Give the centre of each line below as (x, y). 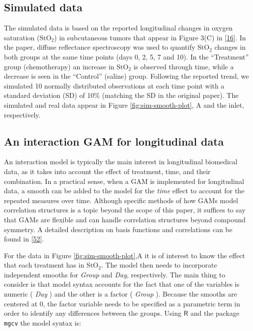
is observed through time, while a (183, 66)
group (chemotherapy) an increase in (59, 66)
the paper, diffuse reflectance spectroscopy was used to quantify (100, 47)
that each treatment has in (44, 265)
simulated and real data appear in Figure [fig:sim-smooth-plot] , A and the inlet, (124, 105)
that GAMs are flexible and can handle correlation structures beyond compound (125, 219)
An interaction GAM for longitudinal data (114, 141)
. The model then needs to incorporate (159, 265)
